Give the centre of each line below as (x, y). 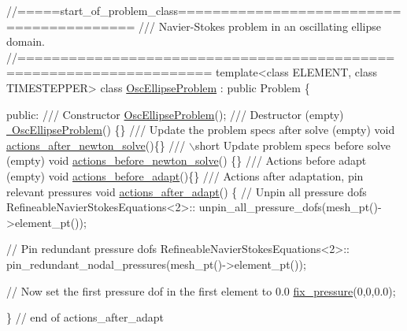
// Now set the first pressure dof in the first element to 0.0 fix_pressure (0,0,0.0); (201, 290)
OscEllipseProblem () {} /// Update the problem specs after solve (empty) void (203, 130)
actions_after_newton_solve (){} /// (96, 145)
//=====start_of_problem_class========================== (204, 10)
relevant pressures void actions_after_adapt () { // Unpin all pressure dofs (187, 191)
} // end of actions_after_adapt (85, 317)
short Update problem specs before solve (293, 145)
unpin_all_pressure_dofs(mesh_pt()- (290, 207)
